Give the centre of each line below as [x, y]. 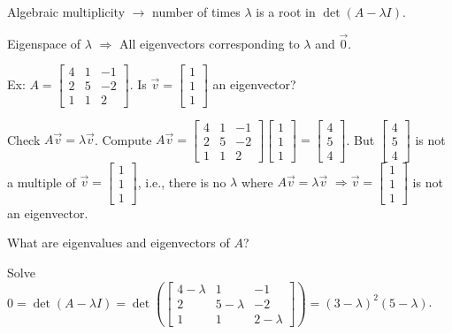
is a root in [286, 11]
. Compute [123, 139]
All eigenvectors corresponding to [210, 43]
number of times [196, 11]
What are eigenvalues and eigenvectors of [119, 243]
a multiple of [42, 182]
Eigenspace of [44, 43]
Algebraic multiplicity [66, 11]
